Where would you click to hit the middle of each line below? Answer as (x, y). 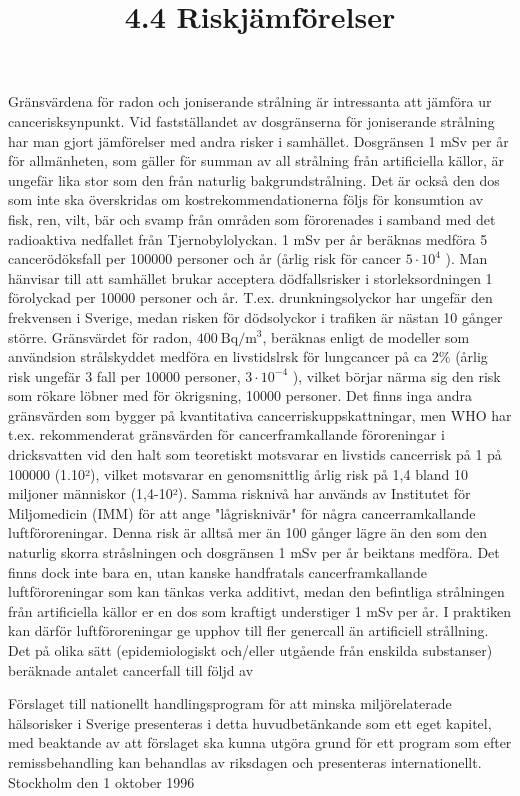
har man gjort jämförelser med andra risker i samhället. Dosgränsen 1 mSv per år (258, 140)
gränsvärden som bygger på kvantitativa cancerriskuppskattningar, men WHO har (260, 414)
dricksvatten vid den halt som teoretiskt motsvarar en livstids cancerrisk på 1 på (255, 454)
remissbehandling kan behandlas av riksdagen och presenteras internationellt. (245, 761)
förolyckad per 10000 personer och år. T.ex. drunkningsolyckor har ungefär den (250, 297)
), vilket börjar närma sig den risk (396, 375)
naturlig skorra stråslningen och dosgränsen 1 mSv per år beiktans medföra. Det (254, 552)
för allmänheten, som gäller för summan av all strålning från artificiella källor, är (256, 160)
